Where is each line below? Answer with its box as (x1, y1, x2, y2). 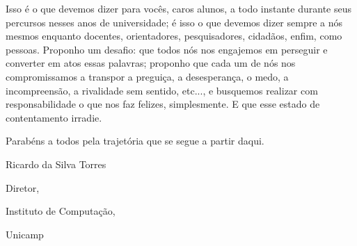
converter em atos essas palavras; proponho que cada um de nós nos (6, 56, 296, 70)
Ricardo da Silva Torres (6, 156, 106, 171)
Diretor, (6, 180, 40, 195)
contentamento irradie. (6, 110, 102, 124)
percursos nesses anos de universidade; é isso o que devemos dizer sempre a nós (6, 15, 343, 29)
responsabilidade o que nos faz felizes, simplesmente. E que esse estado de (6, 97, 320, 111)
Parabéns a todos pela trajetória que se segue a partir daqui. (6, 133, 264, 148)
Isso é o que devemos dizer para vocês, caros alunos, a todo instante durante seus (6, 1, 351, 15)
